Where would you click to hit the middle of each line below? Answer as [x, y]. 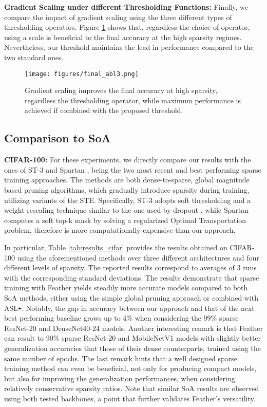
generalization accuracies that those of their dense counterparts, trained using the [132, 348]
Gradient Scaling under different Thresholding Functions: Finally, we [126, 7]
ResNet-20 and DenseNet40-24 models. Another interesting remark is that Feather [133, 328]
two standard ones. [34, 57]
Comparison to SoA [58, 138]
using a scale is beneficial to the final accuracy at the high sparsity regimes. [123, 37]
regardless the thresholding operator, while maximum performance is [133, 100]
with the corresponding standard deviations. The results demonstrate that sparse [132, 277]
